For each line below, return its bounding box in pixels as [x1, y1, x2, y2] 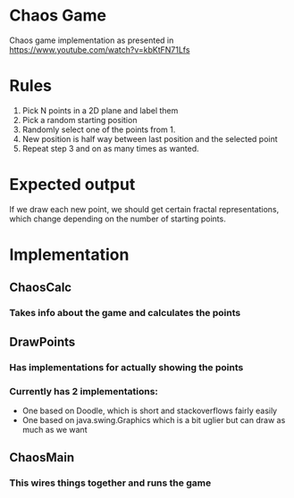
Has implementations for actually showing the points [9, 361, 244, 373]
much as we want [21, 424, 88, 435]
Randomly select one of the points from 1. [21, 124, 176, 135]
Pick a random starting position [21, 114, 138, 125]
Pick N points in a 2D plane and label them [21, 104, 179, 116]
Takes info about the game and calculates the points [9, 307, 241, 320]
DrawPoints [9, 334, 76, 349]
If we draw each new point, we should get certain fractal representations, [9, 203, 280, 214]
